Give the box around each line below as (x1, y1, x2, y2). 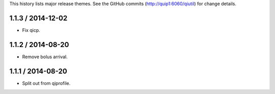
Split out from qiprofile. (22, 80, 71, 86)
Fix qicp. (22, 27, 40, 33)
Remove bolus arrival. (22, 54, 68, 60)
